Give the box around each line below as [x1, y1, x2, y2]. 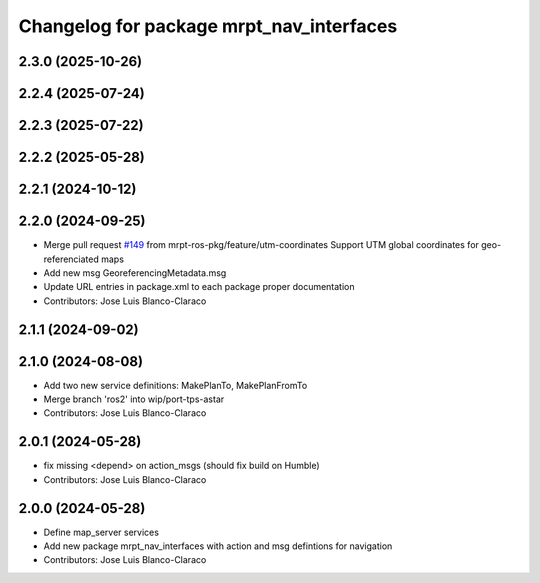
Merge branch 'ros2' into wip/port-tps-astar [43, 393, 225, 405]
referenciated [43, 253, 100, 265]
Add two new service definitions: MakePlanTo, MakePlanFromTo [43, 379, 308, 391]
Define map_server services [43, 526, 160, 538]
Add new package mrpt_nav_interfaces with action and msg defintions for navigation [43, 540, 393, 552]
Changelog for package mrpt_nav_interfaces [18, 15, 398, 37]
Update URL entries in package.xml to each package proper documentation [43, 281, 355, 293]
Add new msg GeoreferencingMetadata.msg [43, 266, 227, 279]
